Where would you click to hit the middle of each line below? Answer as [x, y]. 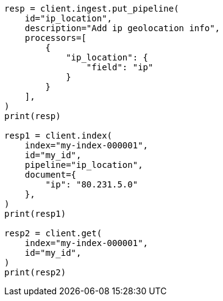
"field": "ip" [120, 67]
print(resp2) [35, 272]
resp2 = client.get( [53, 233]
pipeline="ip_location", [84, 165]
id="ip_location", [69, 18]
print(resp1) [35, 214]
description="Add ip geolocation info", [122, 28]
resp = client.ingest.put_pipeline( [92, 9]
